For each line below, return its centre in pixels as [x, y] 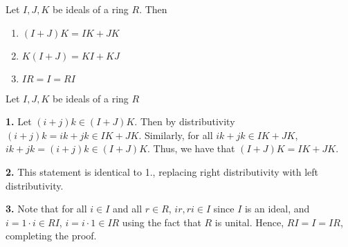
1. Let [19, 121]
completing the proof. [51, 236]
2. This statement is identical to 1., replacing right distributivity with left [162, 171]
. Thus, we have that [191, 148]
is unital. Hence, [249, 222]
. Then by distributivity [185, 121]
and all [128, 209]
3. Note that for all [46, 209]
